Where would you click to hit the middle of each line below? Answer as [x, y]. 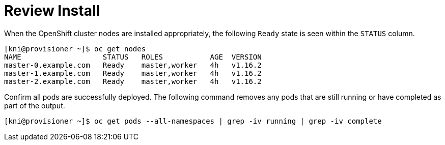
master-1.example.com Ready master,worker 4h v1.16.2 [133, 73]
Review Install [52, 11]
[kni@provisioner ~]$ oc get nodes [75, 49]
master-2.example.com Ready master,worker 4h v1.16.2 [133, 81]
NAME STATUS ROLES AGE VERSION [133, 57]
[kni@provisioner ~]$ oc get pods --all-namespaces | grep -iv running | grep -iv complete [193, 121]
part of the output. [35, 105]
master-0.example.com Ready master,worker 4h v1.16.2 [133, 65]
